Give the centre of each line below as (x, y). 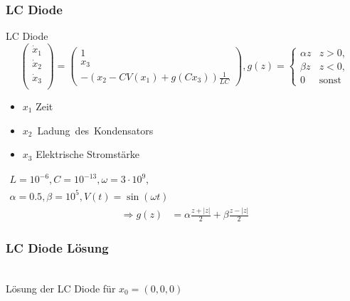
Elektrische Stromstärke (88, 154)
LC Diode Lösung (57, 247)
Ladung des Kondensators (95, 130)
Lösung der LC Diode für (61, 288)
